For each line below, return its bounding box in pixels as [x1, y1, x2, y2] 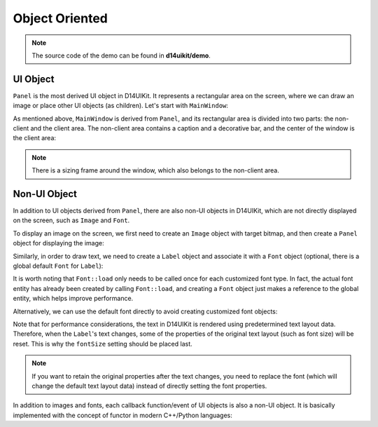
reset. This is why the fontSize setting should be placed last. [13, 339, 192, 348]
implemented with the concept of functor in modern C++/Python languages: [13, 411, 232, 419]
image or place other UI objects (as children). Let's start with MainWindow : [13, 102, 229, 110]
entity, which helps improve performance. [13, 294, 134, 303]
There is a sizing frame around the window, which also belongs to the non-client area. [31, 166, 279, 175]
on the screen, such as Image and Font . [13, 216, 130, 224]
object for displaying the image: [13, 239, 104, 248]
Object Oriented [13, 11, 108, 26]
